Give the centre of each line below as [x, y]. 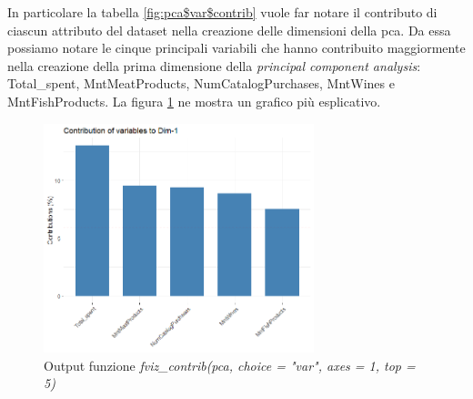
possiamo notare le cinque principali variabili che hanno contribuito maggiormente [236, 48]
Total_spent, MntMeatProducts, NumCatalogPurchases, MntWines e [201, 83]
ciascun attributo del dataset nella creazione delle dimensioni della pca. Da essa [229, 30]
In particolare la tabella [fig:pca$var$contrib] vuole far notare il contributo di [222, 12]
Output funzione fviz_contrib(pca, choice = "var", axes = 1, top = [230, 365]
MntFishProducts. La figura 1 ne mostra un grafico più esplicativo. [194, 101]
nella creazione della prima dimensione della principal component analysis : [214, 65]
